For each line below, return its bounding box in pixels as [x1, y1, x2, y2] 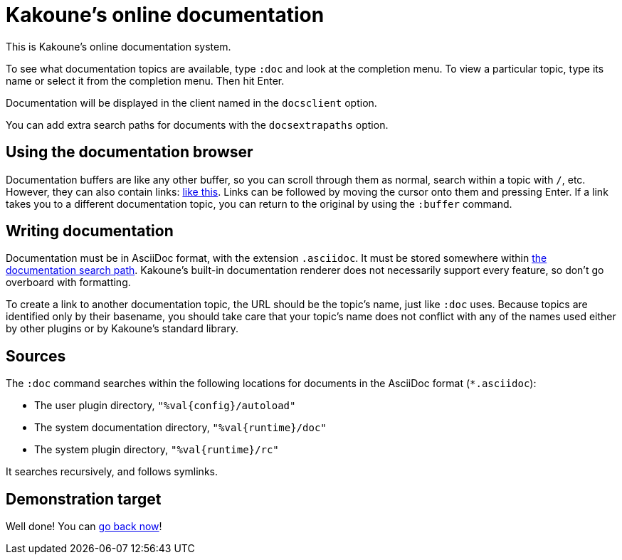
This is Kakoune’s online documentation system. [6, 40, 231, 53]
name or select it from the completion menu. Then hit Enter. [6, 74, 285, 87]
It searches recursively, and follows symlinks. [6, 465, 218, 478]
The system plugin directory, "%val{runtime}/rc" [34, 443, 279, 456]
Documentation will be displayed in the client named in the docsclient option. [6, 96, 377, 109]
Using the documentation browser [6, 143, 253, 162]
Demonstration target [6, 490, 162, 508]
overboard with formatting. [6, 276, 131, 289]
